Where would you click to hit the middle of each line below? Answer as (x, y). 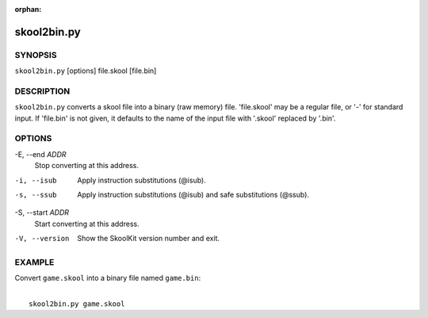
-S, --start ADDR (42, 213)
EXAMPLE (34, 262)
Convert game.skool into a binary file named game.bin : (108, 278)
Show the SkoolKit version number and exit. (149, 239)
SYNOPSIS (36, 55)
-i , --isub (36, 180)
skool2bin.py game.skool (77, 304)
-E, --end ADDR (40, 154)
